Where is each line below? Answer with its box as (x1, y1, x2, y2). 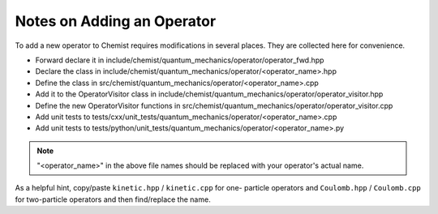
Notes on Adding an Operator (15, 12, 217, 30)
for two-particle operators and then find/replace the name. (15, 195, 211, 204)
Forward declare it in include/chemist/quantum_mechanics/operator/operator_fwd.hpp (35, 55, 324, 65)
